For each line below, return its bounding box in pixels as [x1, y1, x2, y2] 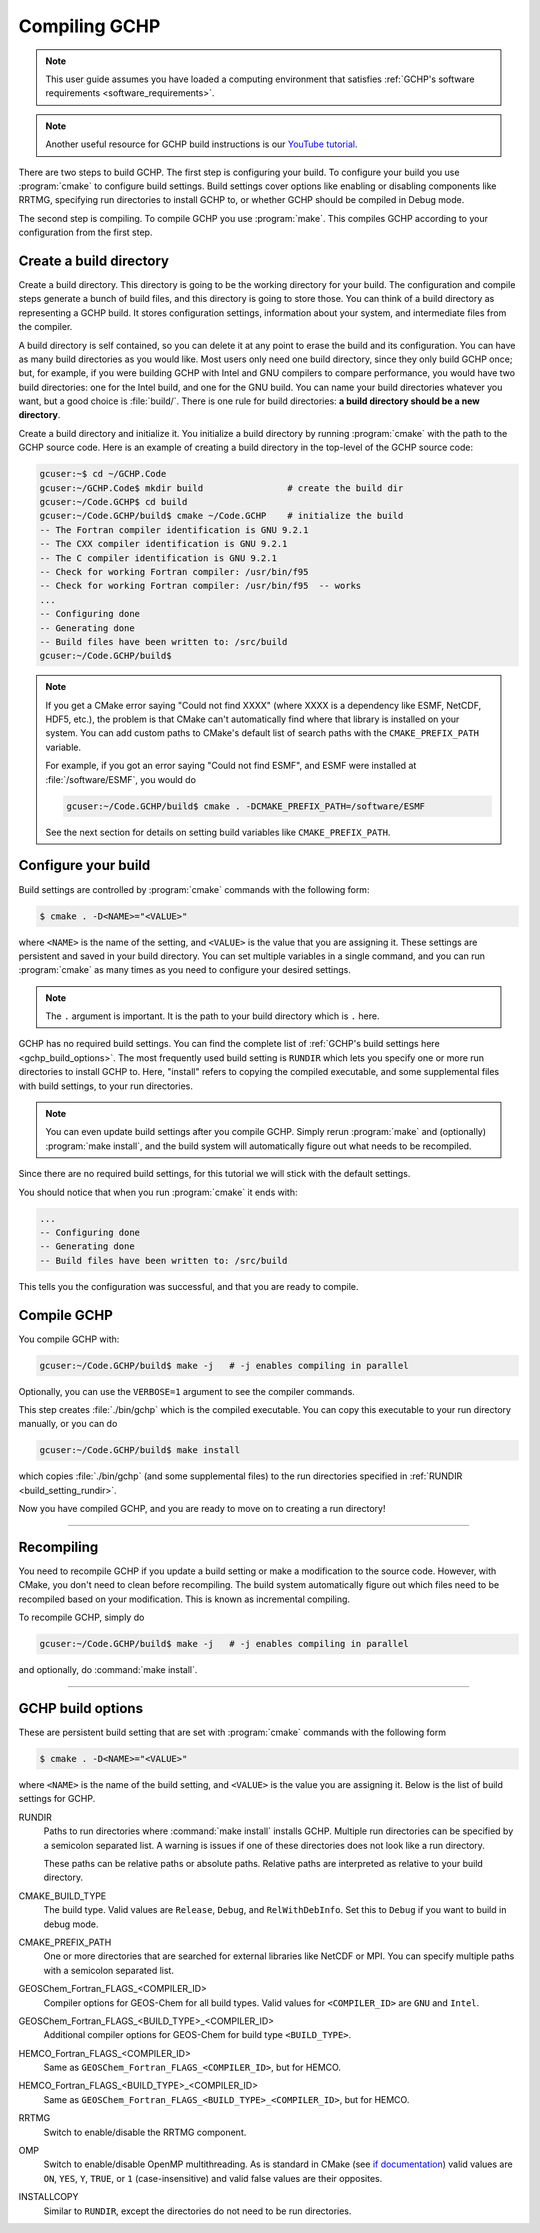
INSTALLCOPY [18, 2191, 79, 2203]
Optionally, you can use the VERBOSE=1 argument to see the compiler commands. [18, 1385, 355, 1397]
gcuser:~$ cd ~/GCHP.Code [39, 468, 167, 480]
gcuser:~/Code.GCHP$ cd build [39, 496, 188, 508]
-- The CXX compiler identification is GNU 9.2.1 [39, 538, 288, 550]
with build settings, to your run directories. [18, 1080, 194, 1092]
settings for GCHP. [18, 1793, 96, 1805]
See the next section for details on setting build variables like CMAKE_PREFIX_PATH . [45, 826, 391, 838]
